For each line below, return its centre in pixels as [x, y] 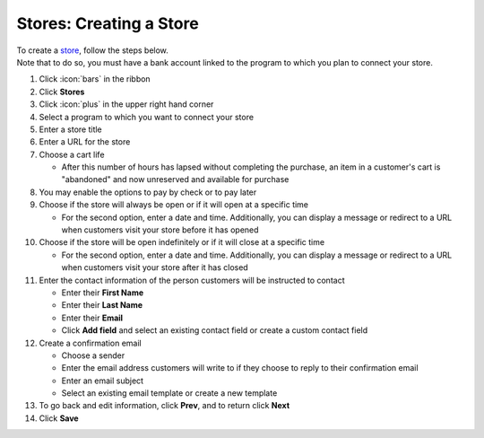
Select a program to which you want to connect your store [147, 117]
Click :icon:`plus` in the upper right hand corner [126, 104]
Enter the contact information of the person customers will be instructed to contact [192, 280]
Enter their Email [92, 318]
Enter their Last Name [102, 305]
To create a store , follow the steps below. [93, 50]
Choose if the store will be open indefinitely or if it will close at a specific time [182, 242]
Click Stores [62, 92]
